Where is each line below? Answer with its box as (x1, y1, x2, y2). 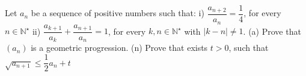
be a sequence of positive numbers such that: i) (31, 7, 204, 19)
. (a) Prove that (243, 25, 301, 37)
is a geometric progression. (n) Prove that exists (31, 41, 208, 54)
